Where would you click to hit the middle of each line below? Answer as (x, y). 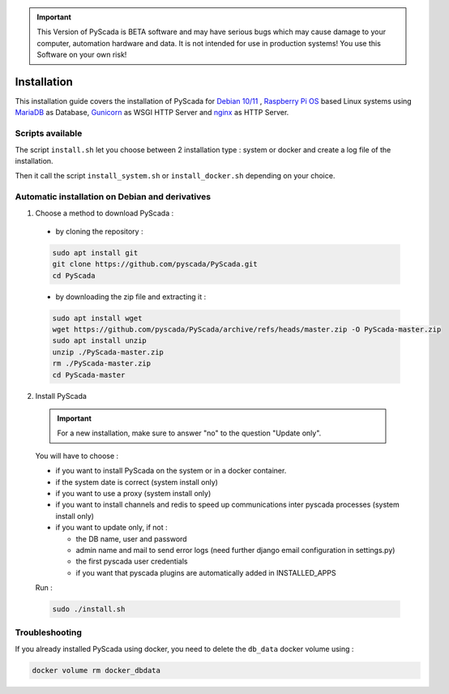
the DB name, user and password (131, 538)
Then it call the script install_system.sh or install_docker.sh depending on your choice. (175, 176)
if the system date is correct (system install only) (137, 482)
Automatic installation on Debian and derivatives (113, 197)
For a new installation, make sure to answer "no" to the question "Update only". (189, 433)
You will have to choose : (77, 456)
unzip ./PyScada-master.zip (108, 352)
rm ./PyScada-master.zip (102, 364)
